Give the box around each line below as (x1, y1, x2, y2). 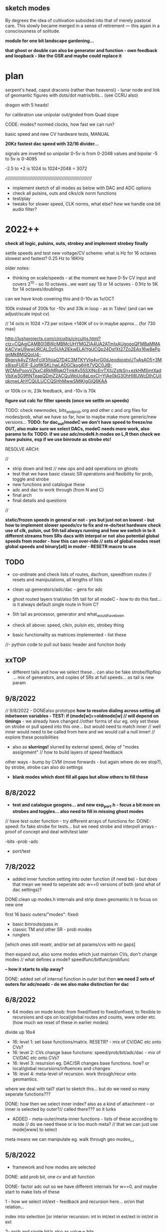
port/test (12, 848, 31, 854)
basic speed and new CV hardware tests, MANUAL (5, 131, 110, 137)
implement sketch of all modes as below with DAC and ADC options (12, 185, 152, 191)
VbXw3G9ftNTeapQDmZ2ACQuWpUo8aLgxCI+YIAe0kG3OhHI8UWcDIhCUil (5, 373, 162, 379)
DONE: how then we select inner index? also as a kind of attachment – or (5, 1101, 155, 1107)
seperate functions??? (5, 1091, 51, 1097)
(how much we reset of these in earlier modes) (12, 1020, 109, 1026)
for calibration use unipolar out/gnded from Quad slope (5, 111, 119, 117)
